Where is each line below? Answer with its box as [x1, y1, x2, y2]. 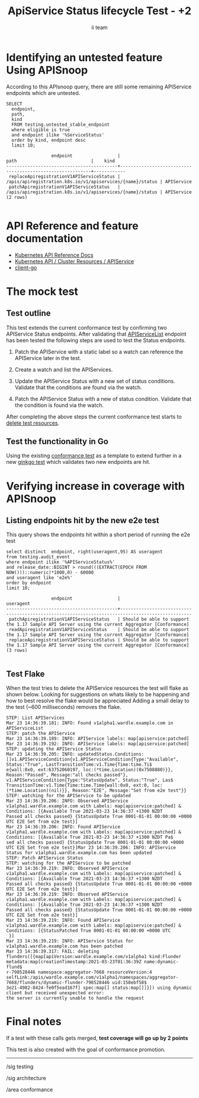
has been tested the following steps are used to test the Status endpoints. [6, 336, 187, 343]
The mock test [6, 285, 79, 298]
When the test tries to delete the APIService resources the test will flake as [6, 685, 188, 692]
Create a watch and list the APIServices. [14, 366, 113, 373]
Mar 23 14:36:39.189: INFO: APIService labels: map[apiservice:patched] [6, 736, 190, 742]
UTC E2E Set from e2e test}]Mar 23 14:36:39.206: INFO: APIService [6, 845, 176, 851]
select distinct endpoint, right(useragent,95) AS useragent [6, 549, 163, 555]
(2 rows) [6, 194, 28, 200]
